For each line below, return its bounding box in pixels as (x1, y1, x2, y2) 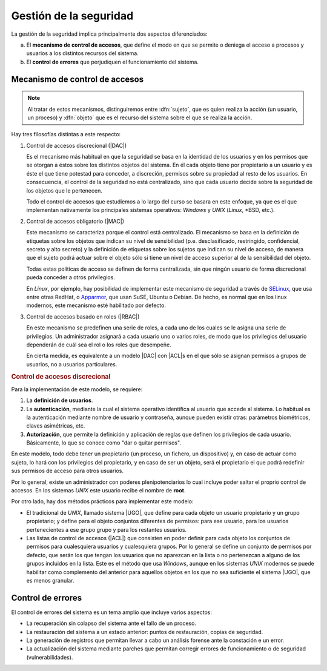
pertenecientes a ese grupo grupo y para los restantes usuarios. (26, 526, 187, 533)
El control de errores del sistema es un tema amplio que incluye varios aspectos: (11, 609, 212, 616)
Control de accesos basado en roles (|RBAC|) (26, 312, 140, 320)
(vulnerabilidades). (26, 653, 73, 661)
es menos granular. (26, 577, 74, 584)
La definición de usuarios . (26, 397, 93, 404)
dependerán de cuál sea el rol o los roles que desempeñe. (26, 341, 172, 348)
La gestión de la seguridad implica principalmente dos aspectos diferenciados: (11, 30, 208, 38)
